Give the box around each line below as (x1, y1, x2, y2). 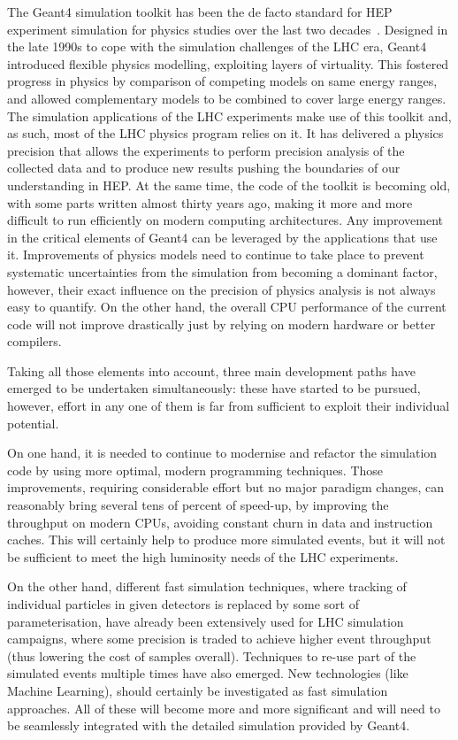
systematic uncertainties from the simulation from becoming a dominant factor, (7, 262, 438, 281)
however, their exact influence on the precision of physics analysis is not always (7, 280, 436, 298)
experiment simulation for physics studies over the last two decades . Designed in (7, 19, 448, 38)
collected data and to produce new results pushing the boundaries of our (7, 158, 401, 177)
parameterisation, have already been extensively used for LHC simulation (7, 612, 404, 630)
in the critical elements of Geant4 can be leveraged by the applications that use (7, 227, 438, 246)
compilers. (7, 332, 62, 351)
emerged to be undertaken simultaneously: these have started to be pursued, (7, 379, 421, 397)
